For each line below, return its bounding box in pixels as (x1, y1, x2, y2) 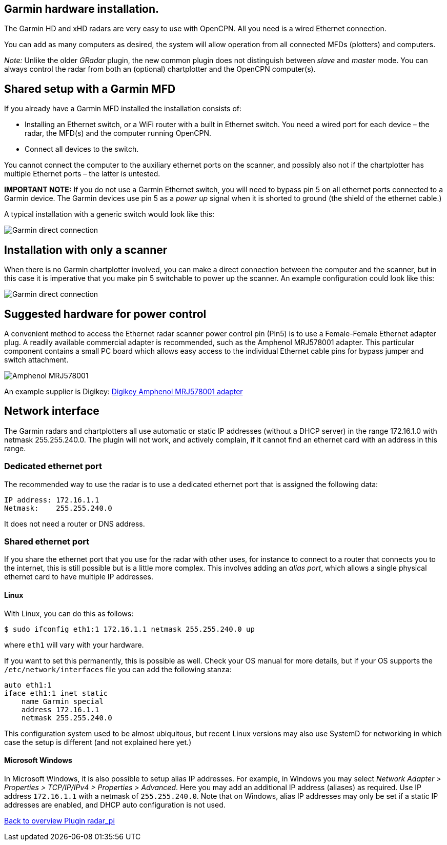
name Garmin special (21, 697, 104, 706)
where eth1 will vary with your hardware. (4, 640, 144, 649)
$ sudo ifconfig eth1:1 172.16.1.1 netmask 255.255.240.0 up (4, 625, 255, 633)
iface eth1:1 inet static (4, 689, 108, 697)
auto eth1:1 (4, 680, 52, 689)
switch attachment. (4, 355, 69, 364)
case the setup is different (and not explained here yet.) (4, 737, 192, 747)
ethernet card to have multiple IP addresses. (4, 572, 153, 581)
